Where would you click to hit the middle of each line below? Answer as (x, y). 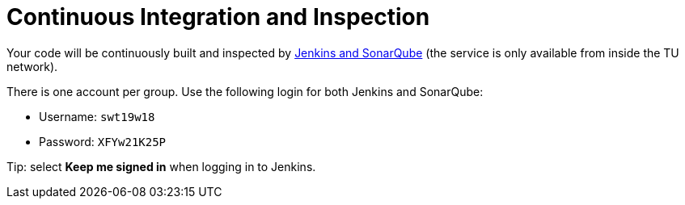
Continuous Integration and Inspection (218, 17)
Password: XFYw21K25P (103, 141)
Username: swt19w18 (97, 116)
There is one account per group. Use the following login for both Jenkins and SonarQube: (245, 91)
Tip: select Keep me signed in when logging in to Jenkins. (161, 166)
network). (32, 66)
